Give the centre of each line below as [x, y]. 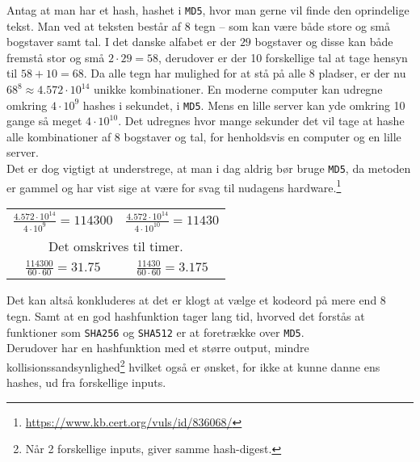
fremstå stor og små [56, 57]
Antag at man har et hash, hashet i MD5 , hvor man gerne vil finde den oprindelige [208, 10]
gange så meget [44, 121]
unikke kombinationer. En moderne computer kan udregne [238, 89]
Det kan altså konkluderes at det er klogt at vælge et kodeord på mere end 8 [196, 300]
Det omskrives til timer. [116, 246]
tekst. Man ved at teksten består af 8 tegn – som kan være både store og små [198, 25]
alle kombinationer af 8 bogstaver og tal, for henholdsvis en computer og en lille [204, 136]
